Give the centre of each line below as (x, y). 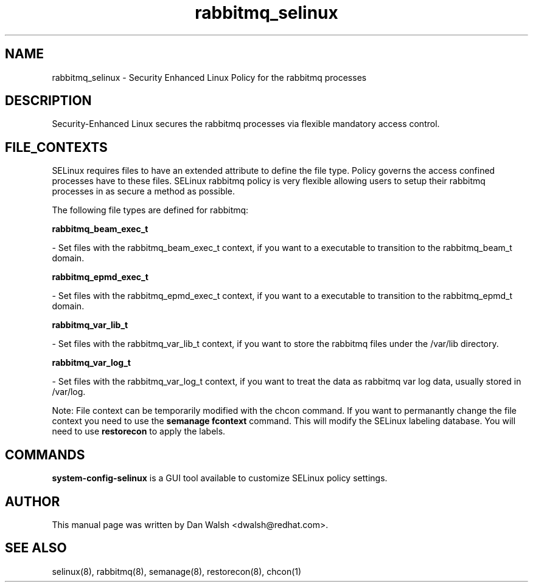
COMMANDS (45, 455)
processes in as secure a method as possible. (144, 191)
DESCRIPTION (48, 101)
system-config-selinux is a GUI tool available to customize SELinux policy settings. (220, 478)
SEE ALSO (36, 548)
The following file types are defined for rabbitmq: (150, 210)
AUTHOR (33, 501)
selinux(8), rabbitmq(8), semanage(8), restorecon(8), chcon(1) (177, 571)
